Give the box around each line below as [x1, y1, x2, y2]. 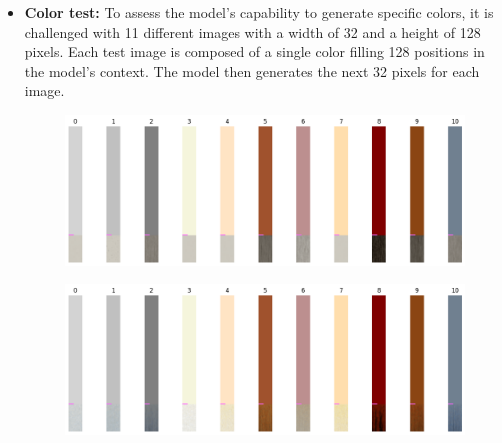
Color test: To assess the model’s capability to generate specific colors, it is [24, 2, 494, 22]
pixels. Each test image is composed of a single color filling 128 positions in [24, 41, 485, 62]
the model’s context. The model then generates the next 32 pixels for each [24, 60, 480, 81]
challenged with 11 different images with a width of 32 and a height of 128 [24, 21, 481, 42]
